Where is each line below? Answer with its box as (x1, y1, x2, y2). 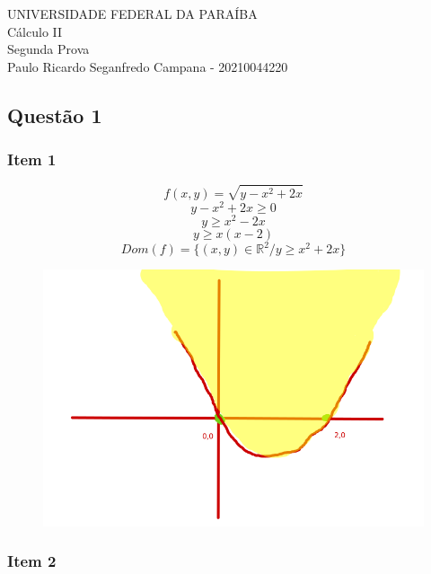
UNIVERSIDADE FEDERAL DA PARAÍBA (7, 4, 258, 22)
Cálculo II (7, 22, 63, 40)
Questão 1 (7, 101, 102, 128)
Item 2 (7, 550, 57, 572)
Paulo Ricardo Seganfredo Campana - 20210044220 (7, 57, 288, 75)
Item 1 (7, 148, 57, 171)
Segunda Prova (7, 40, 90, 58)
